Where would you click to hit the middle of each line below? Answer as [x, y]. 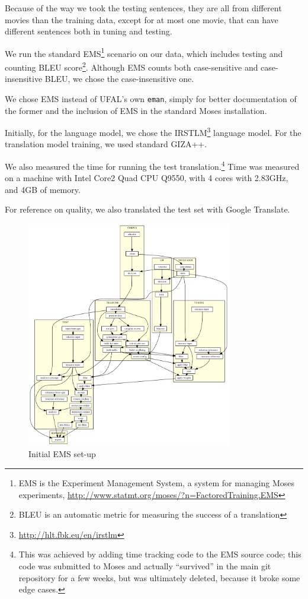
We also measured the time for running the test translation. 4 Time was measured [152, 165]
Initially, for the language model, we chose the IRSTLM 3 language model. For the [153, 131]
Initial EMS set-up [62, 454]
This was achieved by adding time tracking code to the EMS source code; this [160, 554]
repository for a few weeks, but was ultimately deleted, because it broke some [159, 577]
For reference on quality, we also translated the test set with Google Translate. [147, 209]
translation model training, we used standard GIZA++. [106, 144]
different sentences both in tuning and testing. [89, 31]
